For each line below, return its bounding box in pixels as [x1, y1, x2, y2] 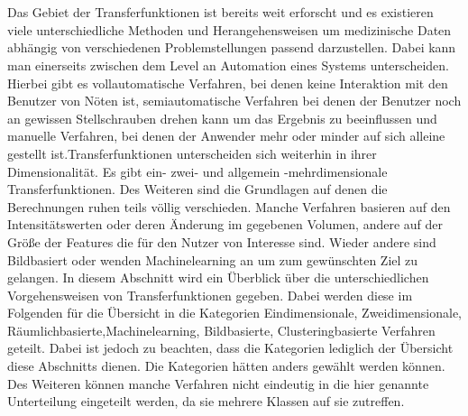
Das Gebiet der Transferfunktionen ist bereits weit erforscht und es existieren [7, 3, 434, 22]
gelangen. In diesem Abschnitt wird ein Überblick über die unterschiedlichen [7, 268, 429, 287]
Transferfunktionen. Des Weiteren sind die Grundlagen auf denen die [7, 180, 388, 199]
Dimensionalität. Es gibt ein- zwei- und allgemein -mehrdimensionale [7, 162, 388, 180]
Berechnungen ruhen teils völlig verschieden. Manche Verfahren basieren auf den [7, 197, 451, 216]
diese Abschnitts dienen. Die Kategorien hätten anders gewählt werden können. [7, 356, 445, 375]
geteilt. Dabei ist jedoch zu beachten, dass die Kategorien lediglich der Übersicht [7, 338, 454, 357]
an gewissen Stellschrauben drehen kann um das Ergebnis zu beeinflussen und [7, 108, 437, 127]
